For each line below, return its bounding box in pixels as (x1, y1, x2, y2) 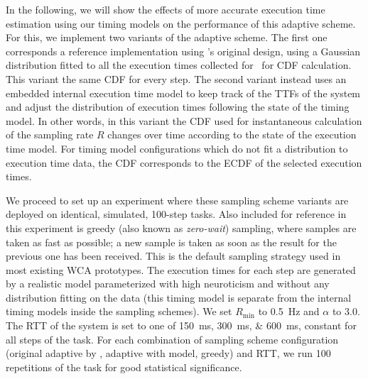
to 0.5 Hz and (258, 304, 320, 319)
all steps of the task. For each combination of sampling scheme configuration (6, 331, 339, 346)
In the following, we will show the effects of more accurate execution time (6, 2, 325, 16)
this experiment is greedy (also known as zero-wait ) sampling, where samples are (6, 220, 357, 235)
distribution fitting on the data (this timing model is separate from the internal (6, 290, 352, 304)
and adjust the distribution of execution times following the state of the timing (6, 99, 350, 114)
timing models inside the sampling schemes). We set (6, 304, 232, 319)
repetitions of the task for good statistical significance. (6, 359, 242, 374)
